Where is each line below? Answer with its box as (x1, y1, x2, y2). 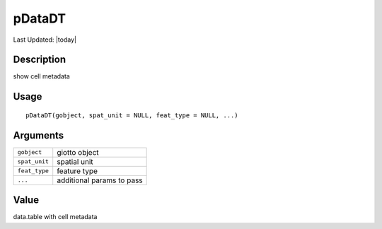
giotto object (57, 147, 99, 157)
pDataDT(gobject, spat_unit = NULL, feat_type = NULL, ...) (25, 111, 238, 119)
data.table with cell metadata (13, 213, 98, 221)
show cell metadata (13, 72, 70, 81)
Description (13, 54, 66, 66)
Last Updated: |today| (13, 35, 77, 44)
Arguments (13, 129, 64, 141)
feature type (57, 166, 98, 176)
